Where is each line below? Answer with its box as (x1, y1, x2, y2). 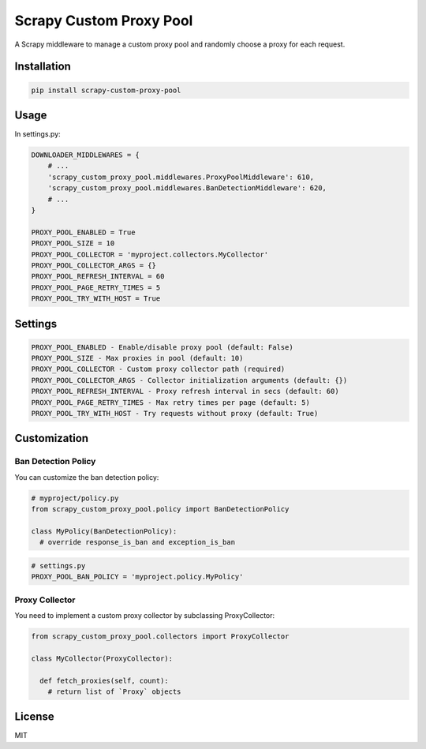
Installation (14, 60, 71, 73)
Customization (14, 432, 89, 445)
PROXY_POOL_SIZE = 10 (31, 239, 115, 248)
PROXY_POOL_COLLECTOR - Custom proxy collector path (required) (31, 365, 286, 374)
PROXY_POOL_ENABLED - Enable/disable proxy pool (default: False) (31, 343, 293, 351)
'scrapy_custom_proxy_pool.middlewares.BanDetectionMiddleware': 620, (47, 184, 327, 193)
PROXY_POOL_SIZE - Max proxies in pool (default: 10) (31, 354, 244, 363)
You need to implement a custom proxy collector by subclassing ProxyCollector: (14, 611, 275, 620)
